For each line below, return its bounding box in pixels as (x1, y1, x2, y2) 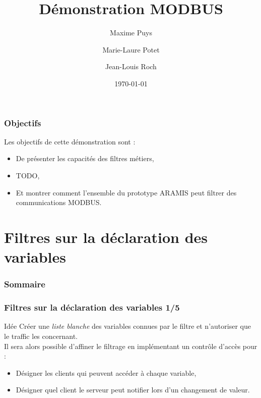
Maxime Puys (110, 27, 152, 38)
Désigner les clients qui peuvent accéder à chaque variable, (16, 367, 197, 378)
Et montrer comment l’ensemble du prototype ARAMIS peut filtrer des (16, 187, 237, 197)
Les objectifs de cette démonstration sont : (4, 136, 136, 146)
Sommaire (4, 278, 45, 290)
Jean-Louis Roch (105, 61, 157, 72)
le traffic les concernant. (4, 330, 78, 341)
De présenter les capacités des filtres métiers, (16, 153, 154, 164)
